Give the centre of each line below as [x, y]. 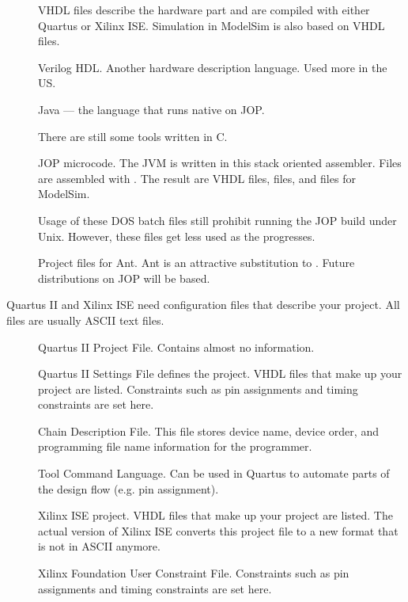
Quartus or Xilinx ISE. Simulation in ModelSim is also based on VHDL [212, 25]
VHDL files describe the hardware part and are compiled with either [204, 10]
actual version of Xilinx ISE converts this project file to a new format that [218, 530]
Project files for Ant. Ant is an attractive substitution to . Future [196, 263]
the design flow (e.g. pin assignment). [128, 488]
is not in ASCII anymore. [99, 546]
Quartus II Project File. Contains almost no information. [176, 347]
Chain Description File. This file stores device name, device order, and [208, 431]
